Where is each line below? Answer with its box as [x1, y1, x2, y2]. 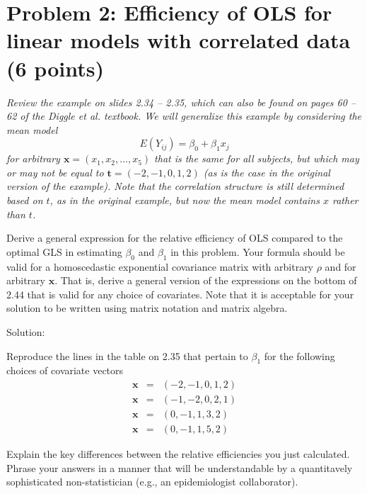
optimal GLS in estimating [6, 244, 122, 259]
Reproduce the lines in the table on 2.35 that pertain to [6, 348, 248, 363]
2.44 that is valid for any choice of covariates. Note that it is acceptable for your [6, 286, 354, 301]
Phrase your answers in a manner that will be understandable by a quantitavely [6, 460, 353, 475]
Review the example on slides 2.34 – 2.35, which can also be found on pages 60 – [6, 94, 356, 109]
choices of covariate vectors [6, 363, 124, 378]
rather [332, 193, 359, 208]
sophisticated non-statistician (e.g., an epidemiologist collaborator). [6, 474, 298, 489]
